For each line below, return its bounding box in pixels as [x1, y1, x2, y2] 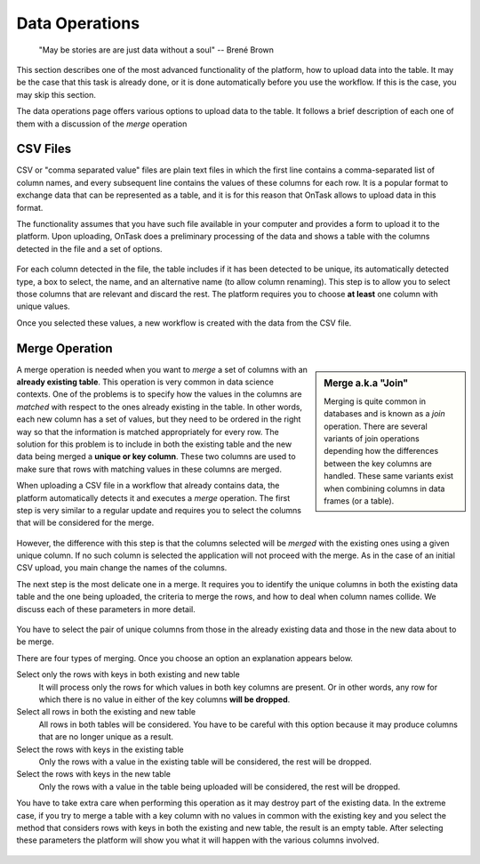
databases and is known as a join [324, 408, 445, 419]
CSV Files [16, 141, 71, 157]
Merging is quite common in [324, 396, 427, 407]
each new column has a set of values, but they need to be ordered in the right [16, 414, 301, 424]
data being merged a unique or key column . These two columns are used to [16, 451, 297, 462]
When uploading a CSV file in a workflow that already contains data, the [16, 480, 280, 491]
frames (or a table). [324, 496, 395, 506]
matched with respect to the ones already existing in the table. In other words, [16, 401, 302, 412]
